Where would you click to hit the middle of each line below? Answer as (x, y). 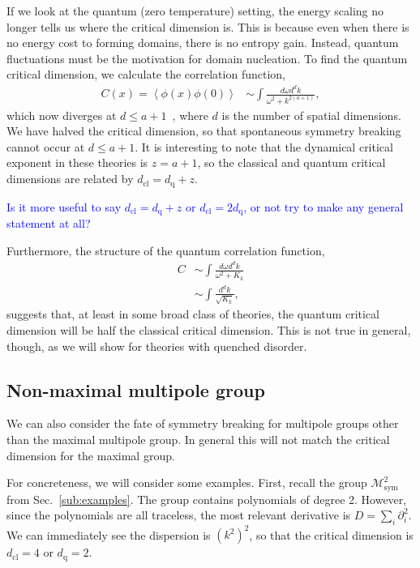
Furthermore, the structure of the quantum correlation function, (166, 250)
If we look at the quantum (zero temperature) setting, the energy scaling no (195, 11)
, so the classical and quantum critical (291, 162)
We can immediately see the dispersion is (109, 534)
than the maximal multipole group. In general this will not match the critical (198, 439)
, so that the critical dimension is (331, 534)
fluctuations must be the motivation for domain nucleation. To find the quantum (207, 58)
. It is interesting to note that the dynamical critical (264, 146)
